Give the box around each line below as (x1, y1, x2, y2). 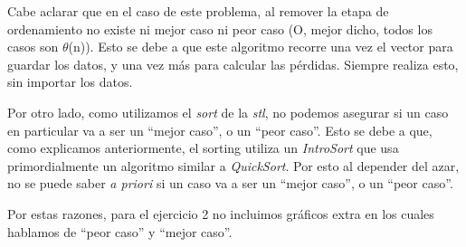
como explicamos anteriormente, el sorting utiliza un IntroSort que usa (7, 138, 399, 157)
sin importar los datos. (7, 72, 133, 91)
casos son (7, 37, 59, 56)
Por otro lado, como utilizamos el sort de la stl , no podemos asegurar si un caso (7, 102, 449, 121)
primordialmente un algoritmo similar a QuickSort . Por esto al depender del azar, (7, 156, 460, 175)
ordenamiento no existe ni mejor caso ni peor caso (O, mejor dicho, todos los (7, 19, 433, 38)
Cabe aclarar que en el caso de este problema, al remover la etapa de (7, 2, 389, 20)
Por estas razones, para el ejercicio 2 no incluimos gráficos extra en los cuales (7, 204, 434, 223)
